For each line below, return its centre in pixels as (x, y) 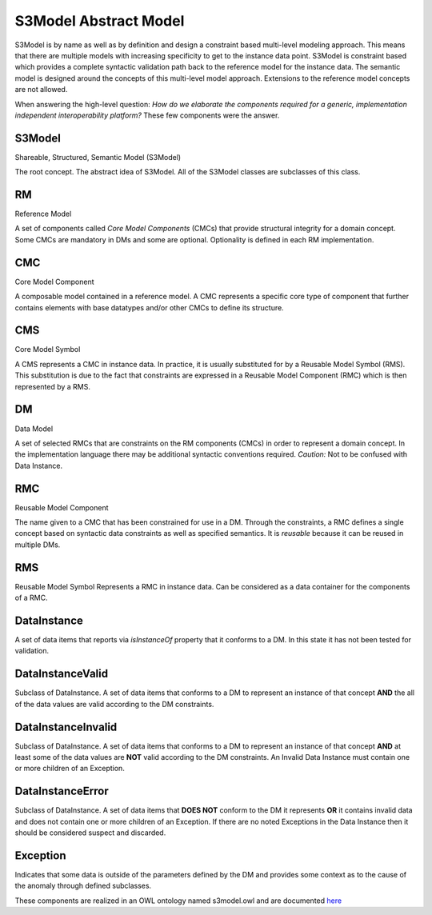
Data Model (34, 429)
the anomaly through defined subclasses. (83, 886)
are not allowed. (41, 90)
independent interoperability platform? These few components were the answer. (147, 115)
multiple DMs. (38, 545)
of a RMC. (31, 598)
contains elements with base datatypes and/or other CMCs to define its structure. (149, 307)
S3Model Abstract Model (100, 21)
